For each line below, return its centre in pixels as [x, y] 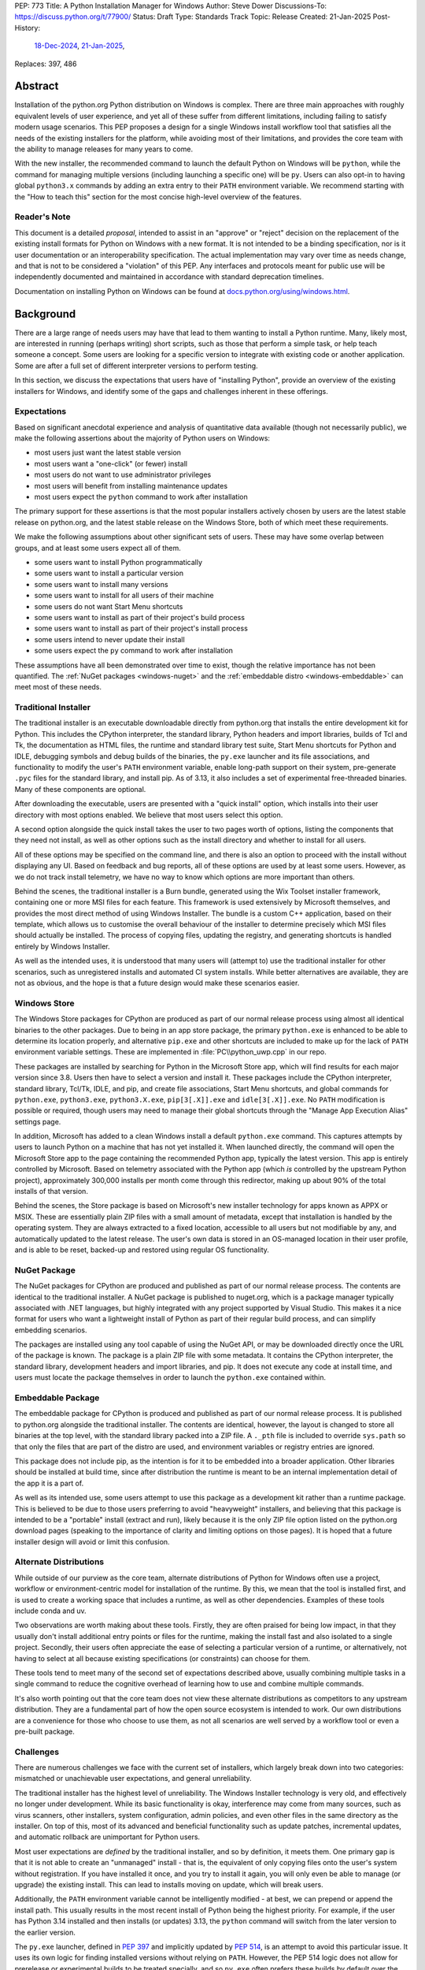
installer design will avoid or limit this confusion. [92, 1541]
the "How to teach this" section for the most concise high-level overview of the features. [158, 196]
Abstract [37, 86]
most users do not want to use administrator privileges [123, 475]
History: [28, 28]
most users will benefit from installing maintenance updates [131, 485]
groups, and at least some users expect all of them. [98, 548]
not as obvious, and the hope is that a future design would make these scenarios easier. [157, 983]
